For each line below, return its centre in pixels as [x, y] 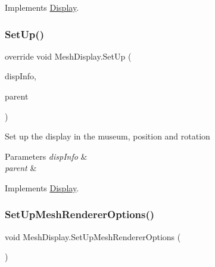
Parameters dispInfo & [46, 156]
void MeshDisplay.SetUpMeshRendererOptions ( [93, 236]
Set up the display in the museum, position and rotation [107, 136]
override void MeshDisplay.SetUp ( [68, 56]
